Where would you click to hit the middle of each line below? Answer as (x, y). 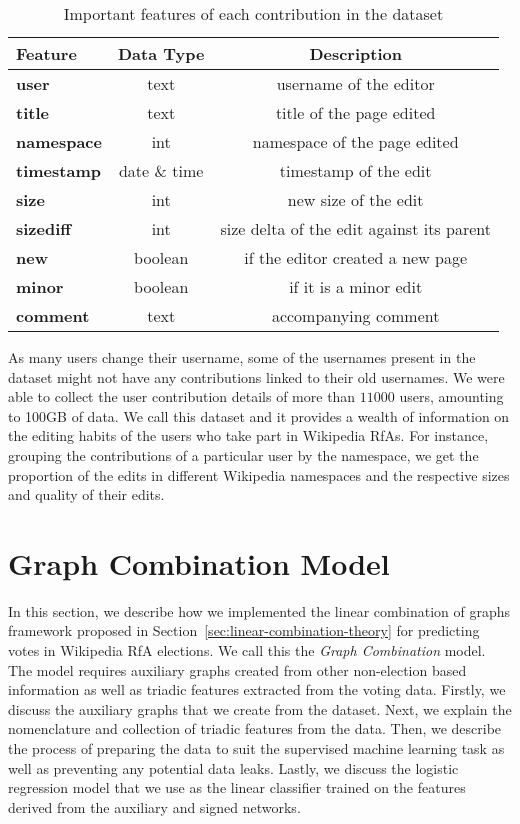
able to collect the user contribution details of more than (182, 396)
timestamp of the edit (355, 170)
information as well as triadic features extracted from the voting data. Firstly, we (257, 689)
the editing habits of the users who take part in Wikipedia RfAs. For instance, (248, 435)
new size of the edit (355, 199)
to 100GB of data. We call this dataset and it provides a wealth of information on (259, 415)
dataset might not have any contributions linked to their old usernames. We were (256, 376)
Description (355, 53)
